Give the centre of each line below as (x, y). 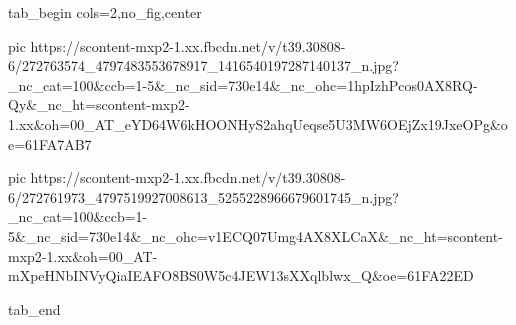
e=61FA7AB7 (50, 143)
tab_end (34, 308)
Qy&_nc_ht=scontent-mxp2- (99, 104)
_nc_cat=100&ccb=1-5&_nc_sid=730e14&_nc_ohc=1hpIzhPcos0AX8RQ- (243, 84)
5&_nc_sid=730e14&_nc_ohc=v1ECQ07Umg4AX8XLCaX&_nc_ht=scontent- (255, 235)
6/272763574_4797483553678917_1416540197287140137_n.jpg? (203, 65)
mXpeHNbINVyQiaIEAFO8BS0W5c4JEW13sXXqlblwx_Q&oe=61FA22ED (241, 275)
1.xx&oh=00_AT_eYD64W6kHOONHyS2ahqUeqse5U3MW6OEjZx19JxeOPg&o (258, 123)
